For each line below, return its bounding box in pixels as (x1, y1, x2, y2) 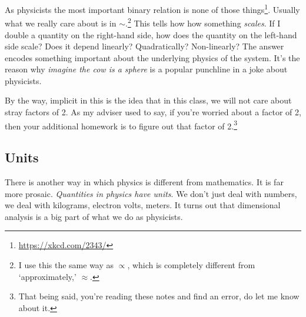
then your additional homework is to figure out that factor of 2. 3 (5, 118, 238, 132)
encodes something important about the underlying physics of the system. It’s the (5, 51, 300, 64)
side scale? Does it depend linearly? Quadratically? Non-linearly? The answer (5, 40, 284, 52)
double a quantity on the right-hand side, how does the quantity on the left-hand (5, 28, 297, 41)
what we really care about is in (5, 16, 117, 29)
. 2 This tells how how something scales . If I (125, 15, 281, 29)
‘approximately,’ (18, 270, 76, 282)
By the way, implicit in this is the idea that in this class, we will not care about (5, 94, 292, 106)
